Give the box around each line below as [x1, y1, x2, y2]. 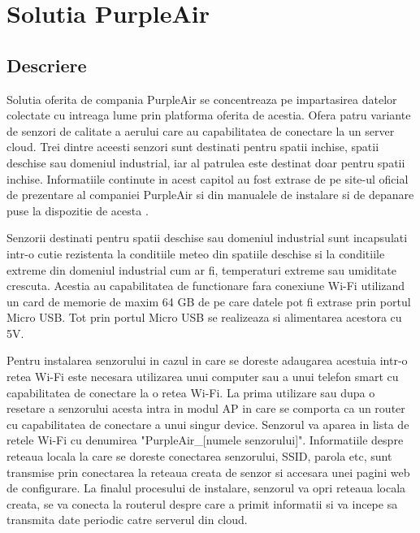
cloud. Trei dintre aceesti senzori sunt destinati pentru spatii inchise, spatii [6, 138, 379, 155]
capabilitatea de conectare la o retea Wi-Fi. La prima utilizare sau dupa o [6, 383, 375, 401]
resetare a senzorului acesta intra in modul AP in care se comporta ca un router [6, 400, 405, 417]
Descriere [6, 52, 87, 77]
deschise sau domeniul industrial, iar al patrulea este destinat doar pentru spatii [6, 154, 405, 171]
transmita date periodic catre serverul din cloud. [6, 511, 248, 528]
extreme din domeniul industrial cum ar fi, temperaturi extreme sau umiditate [6, 261, 396, 278]
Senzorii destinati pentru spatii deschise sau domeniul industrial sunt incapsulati [6, 229, 408, 246]
